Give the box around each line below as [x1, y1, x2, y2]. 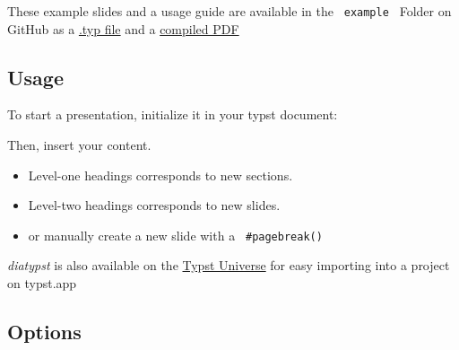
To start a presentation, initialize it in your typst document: [7, 105, 338, 124]
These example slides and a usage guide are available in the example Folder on [7, 2, 452, 20]
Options [7, 318, 82, 346]
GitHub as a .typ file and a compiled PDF [7, 19, 239, 38]
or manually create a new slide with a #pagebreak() [28, 225, 323, 244]
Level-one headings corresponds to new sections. [28, 165, 293, 184]
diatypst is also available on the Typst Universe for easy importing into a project [7, 256, 450, 275]
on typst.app [7, 274, 77, 293]
